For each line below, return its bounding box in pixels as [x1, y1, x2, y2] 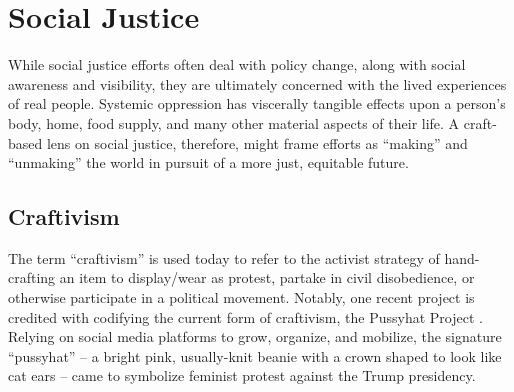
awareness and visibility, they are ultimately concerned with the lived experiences [8, 73, 507, 94]
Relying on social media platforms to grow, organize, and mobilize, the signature [8, 326, 502, 347]
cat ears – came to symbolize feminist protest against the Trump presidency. [8, 365, 476, 386]
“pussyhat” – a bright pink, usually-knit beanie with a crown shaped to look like [8, 345, 502, 366]
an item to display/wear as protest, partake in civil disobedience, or [59, 267, 475, 288]
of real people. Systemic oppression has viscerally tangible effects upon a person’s [8, 93, 506, 114]
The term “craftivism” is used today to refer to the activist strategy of [8, 247, 440, 268]
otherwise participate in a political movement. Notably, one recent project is [8, 287, 475, 308]
